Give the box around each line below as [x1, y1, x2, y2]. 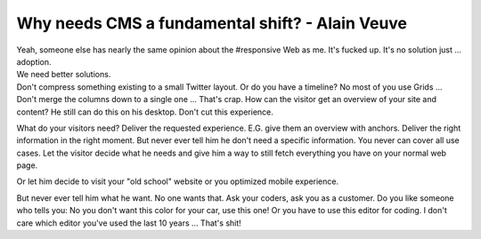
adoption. [16, 56, 53, 67]
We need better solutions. [16, 69, 111, 80]
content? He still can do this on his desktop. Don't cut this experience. [16, 107, 273, 117]
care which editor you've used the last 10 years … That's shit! [16, 218, 242, 228]
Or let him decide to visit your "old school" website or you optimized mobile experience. [16, 176, 338, 187]
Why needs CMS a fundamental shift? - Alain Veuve [16, 13, 408, 33]
